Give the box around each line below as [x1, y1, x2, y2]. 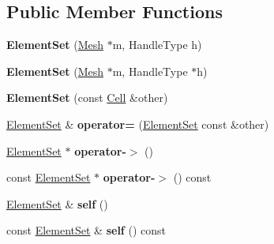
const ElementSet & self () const [6, 222, 166, 238]
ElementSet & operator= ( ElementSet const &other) [6, 115, 269, 132]
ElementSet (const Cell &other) [6, 89, 168, 106]
